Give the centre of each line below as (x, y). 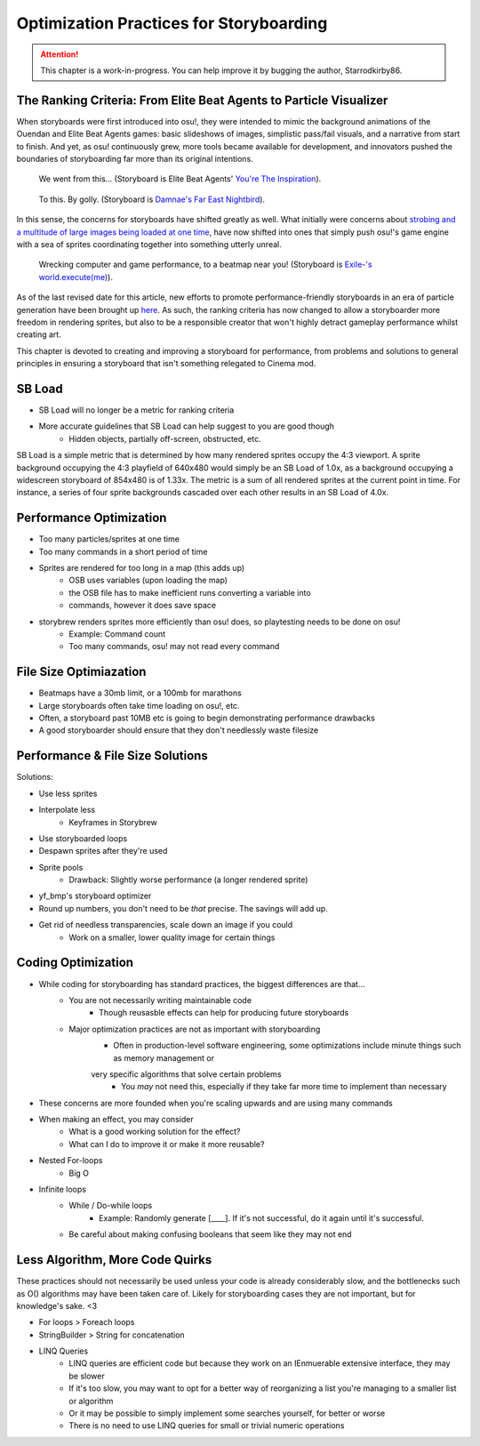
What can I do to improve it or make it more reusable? (167, 1144)
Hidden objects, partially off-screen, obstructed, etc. (165, 438)
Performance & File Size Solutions (112, 756)
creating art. (39, 334)
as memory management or (164, 1057)
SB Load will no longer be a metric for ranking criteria (136, 410)
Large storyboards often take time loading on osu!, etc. (139, 705)
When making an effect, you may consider (116, 1120)
